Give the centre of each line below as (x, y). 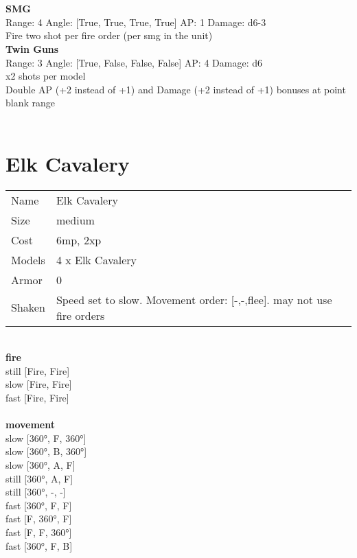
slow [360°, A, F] (41, 465)
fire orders (80, 315)
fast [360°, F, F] (39, 505)
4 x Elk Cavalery (96, 259)
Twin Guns (32, 48)
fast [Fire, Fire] (37, 398)
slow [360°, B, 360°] (46, 451)
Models (28, 259)
